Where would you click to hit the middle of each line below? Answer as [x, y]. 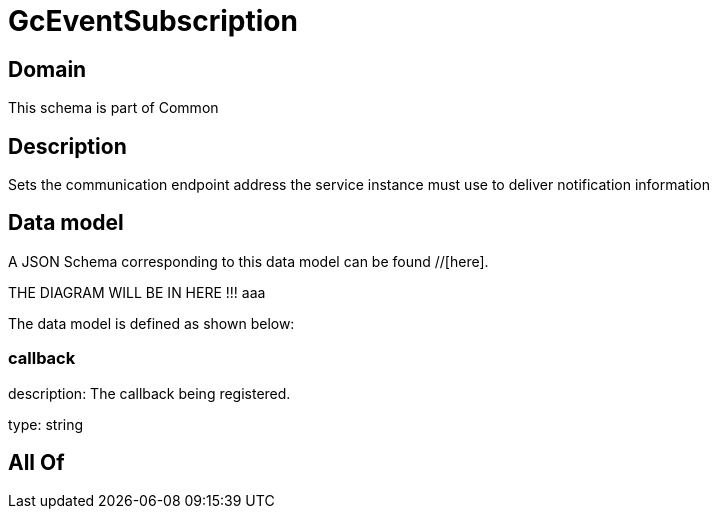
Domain [47, 69]
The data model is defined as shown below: [151, 323]
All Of [36, 463]
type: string [46, 424]
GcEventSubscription [153, 21]
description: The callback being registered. [149, 393]
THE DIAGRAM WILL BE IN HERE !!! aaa [137, 292]
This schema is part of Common [113, 108]
